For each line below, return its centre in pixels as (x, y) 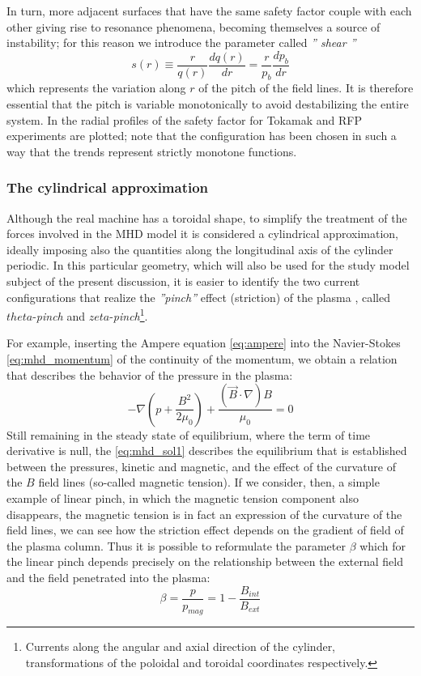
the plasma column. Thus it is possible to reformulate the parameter (176, 545)
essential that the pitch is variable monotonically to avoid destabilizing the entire (208, 104)
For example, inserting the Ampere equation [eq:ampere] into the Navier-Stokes (204, 343)
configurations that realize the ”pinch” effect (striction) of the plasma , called (198, 297)
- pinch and (59, 315)
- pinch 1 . (129, 315)
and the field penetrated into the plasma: (108, 577)
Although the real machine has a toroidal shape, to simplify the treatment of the (207, 217)
